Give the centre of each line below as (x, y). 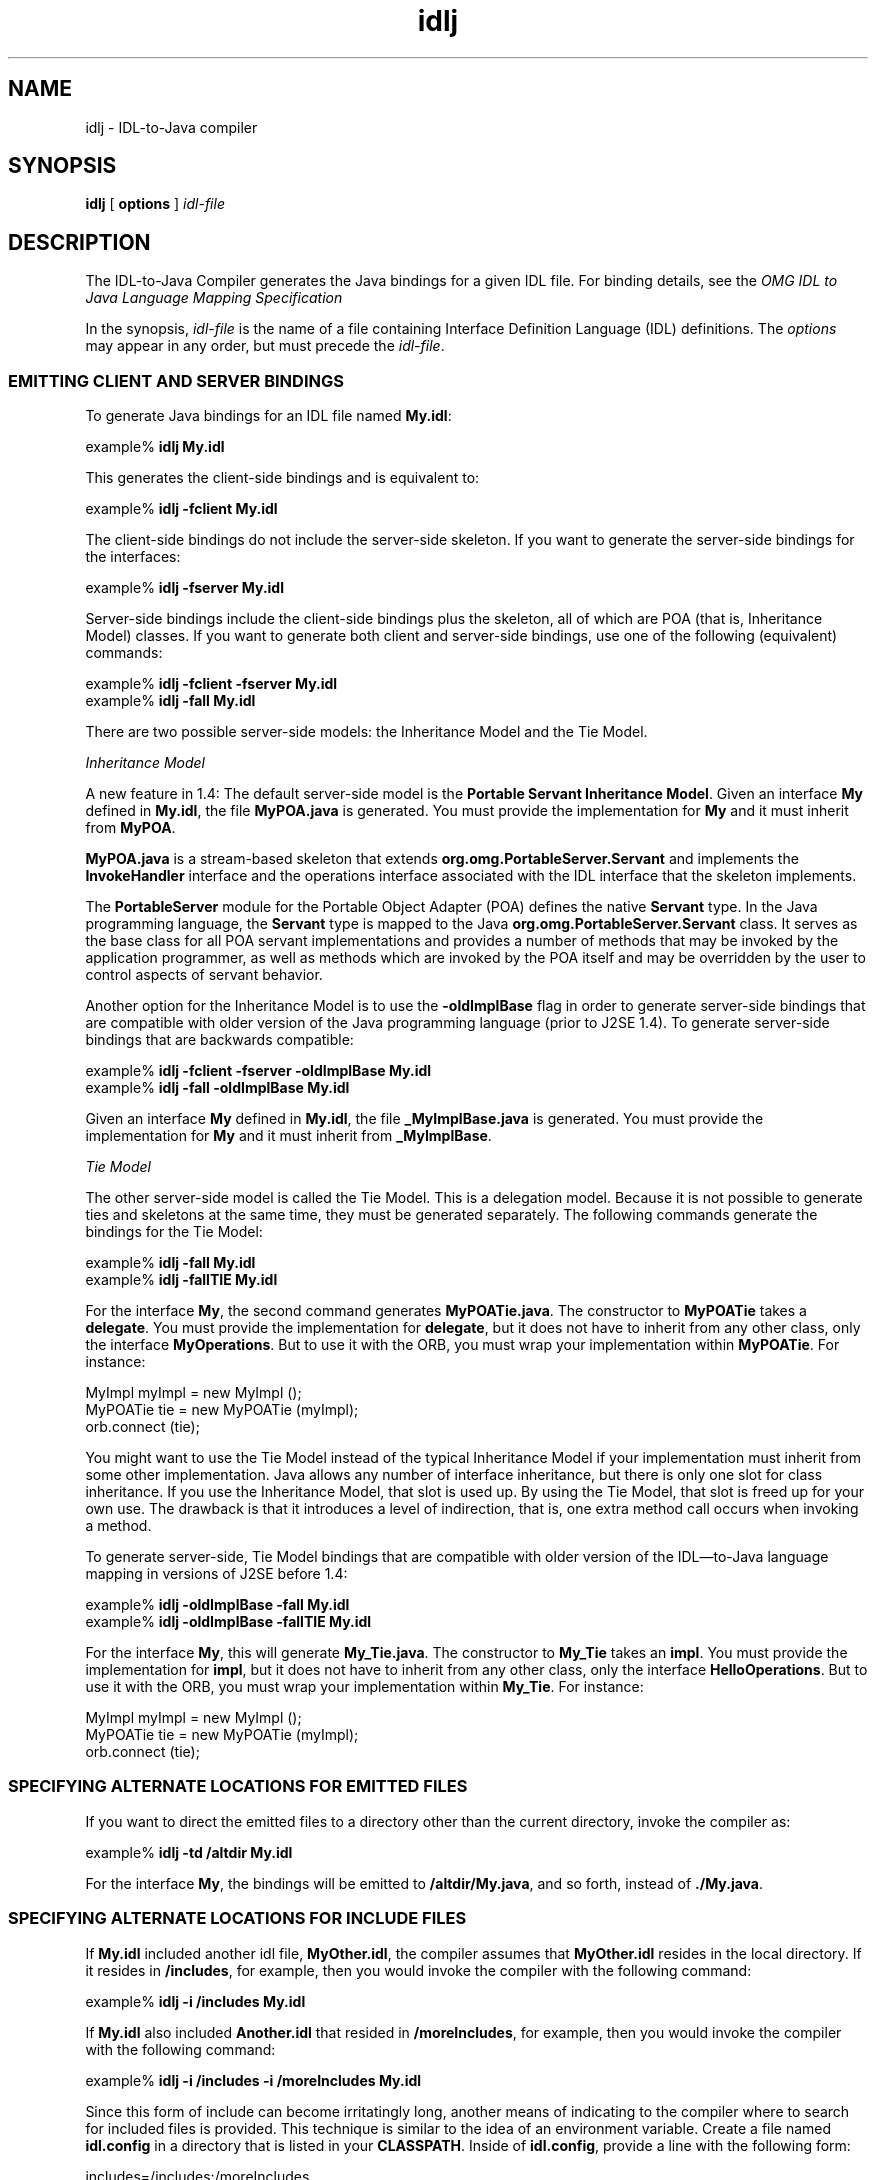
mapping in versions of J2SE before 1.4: (216, 1574)
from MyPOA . (130, 828)
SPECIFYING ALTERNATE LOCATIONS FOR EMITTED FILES (238, 1786)
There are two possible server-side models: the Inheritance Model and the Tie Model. (366, 732)
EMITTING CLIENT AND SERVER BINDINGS (176, 380)
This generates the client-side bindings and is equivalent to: (282, 478)
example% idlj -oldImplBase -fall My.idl (217, 1605)
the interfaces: (133, 557)
